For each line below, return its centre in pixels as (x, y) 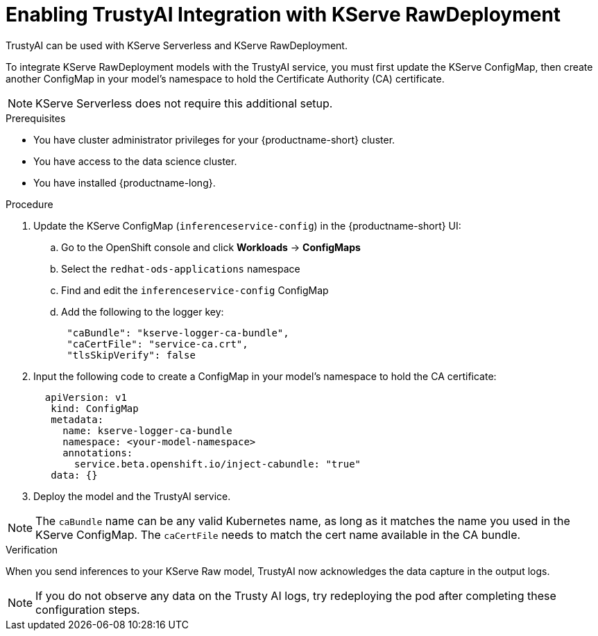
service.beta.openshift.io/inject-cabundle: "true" (218, 464)
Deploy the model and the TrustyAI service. (132, 496)
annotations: (98, 453)
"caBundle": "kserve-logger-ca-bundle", (178, 333)
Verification (32, 549)
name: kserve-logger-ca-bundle (147, 430)
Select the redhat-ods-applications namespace (181, 268)
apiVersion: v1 (86, 397)
